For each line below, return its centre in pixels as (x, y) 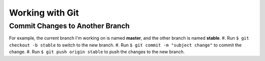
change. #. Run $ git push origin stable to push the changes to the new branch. (97, 52)
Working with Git (44, 13)
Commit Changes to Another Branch (69, 26)
